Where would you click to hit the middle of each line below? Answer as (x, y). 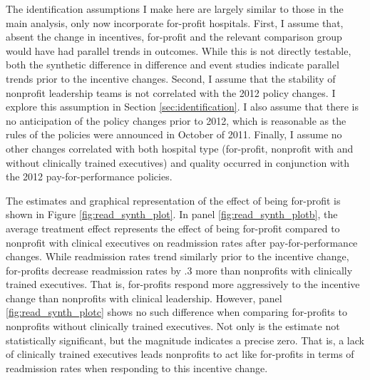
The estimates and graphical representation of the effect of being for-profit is (173, 200)
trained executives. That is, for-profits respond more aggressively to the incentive (183, 284)
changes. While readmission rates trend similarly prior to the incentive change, (178, 256)
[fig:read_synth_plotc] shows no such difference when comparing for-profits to (176, 312)
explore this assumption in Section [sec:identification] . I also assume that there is (182, 107)
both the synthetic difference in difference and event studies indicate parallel (173, 65)
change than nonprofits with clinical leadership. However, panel (144, 298)
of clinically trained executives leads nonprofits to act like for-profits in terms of (180, 354)
